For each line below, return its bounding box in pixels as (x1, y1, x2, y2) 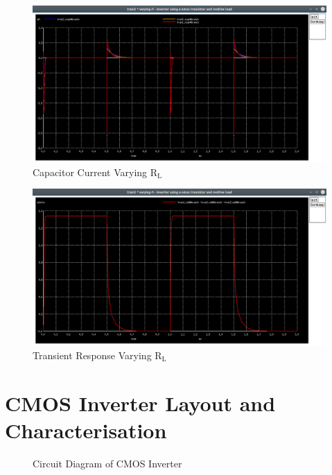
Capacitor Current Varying (33, 164, 148, 179)
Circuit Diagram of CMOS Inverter (33, 456, 182, 470)
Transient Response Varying (33, 347, 152, 362)
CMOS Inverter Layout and (5, 388, 276, 417)
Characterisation (5, 415, 167, 444)
